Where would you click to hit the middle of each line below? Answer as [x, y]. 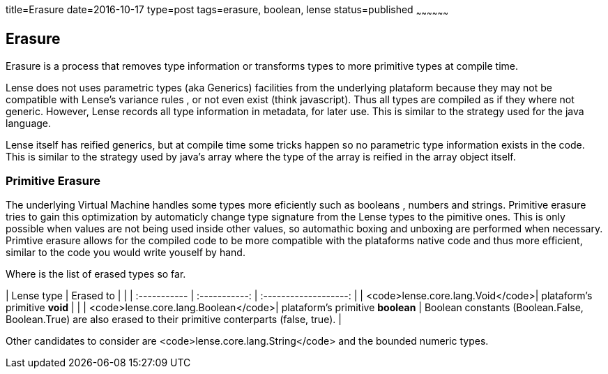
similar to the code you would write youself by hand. [126, 253]
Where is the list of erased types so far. [96, 274]
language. [29, 123]
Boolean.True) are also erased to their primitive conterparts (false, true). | [174, 320]
